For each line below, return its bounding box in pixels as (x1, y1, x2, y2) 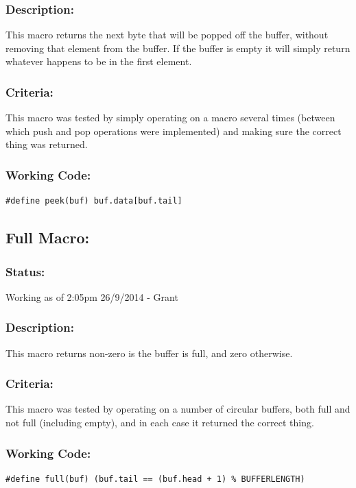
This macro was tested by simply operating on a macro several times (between (5, 110, 335, 125)
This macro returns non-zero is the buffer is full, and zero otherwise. (5, 345, 293, 360)
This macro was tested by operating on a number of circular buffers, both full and (5, 402, 351, 416)
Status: (5, 263, 45, 280)
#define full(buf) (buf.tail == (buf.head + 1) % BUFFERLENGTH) (5, 474, 305, 484)
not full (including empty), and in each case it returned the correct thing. (5, 415, 314, 430)
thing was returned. (5, 137, 88, 151)
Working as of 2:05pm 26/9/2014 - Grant (5, 289, 178, 304)
